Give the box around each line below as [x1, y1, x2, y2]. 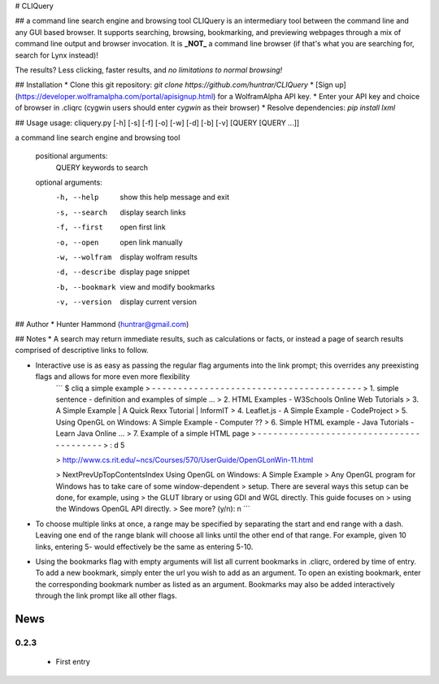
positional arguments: [35, 151, 108, 161]
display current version [120, 297, 198, 307]
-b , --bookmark [55, 282, 117, 292]
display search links [120, 207, 186, 217]
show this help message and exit [120, 192, 229, 203]
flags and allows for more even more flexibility [35, 372, 190, 381]
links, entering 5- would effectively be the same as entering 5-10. [35, 542, 254, 551]
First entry [55, 657, 91, 667]
